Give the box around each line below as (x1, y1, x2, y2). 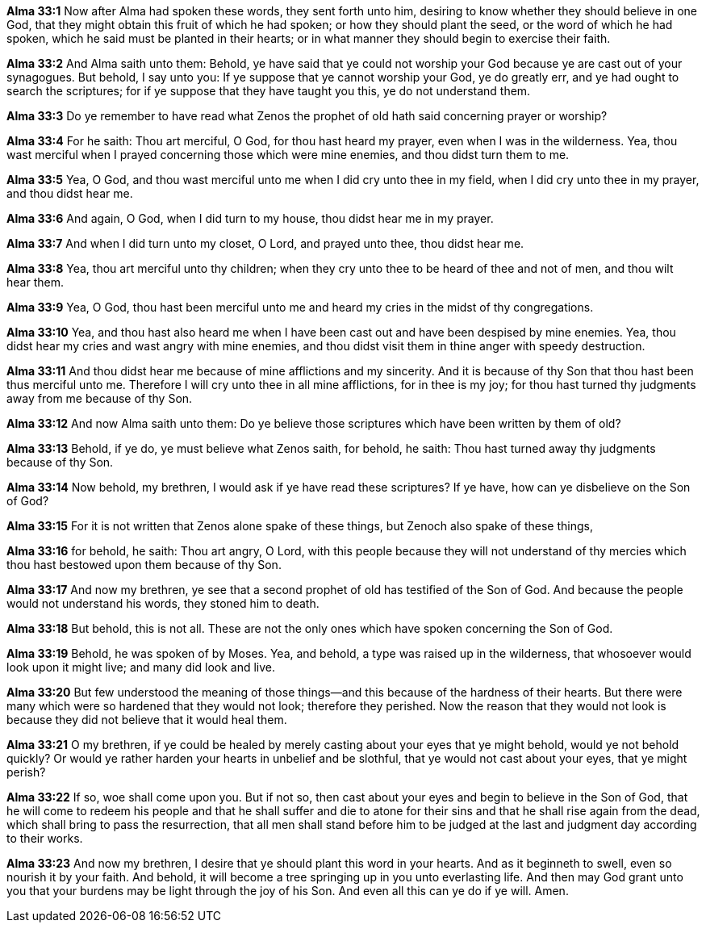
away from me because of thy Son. (6, 391, 193, 405)
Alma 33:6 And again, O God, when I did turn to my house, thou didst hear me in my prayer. (6, 211, 494, 225)
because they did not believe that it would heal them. (6, 713, 287, 726)
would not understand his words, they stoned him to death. (6, 596, 320, 610)
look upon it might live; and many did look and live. (6, 660, 276, 674)
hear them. (6, 275, 64, 289)
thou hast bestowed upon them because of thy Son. (6, 558, 282, 571)
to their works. (6, 831, 83, 845)
